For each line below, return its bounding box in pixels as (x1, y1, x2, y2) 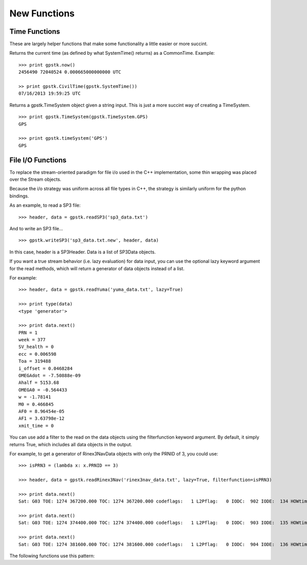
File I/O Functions (9, 156, 67, 164)
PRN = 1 (18, 330, 38, 335)
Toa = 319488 (18, 358, 51, 364)
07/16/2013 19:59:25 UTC (18, 91, 81, 97)
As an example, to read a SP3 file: (9, 202, 81, 208)
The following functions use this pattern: (9, 553, 95, 559)
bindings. (9, 192, 29, 199)
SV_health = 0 (18, 344, 54, 350)
